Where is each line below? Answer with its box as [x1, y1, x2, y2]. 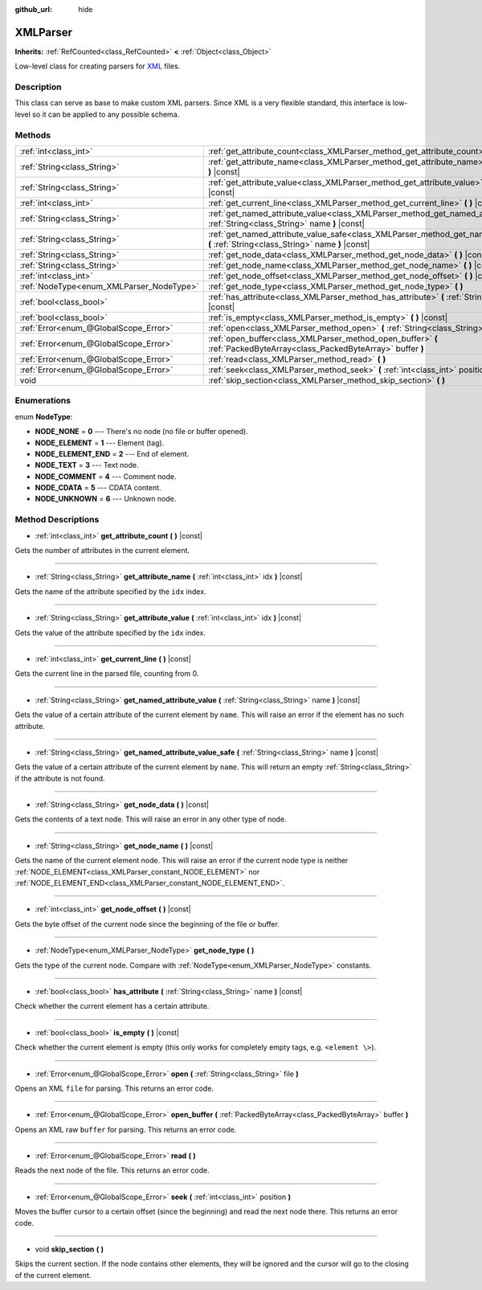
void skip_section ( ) [35, 1244, 104, 1254]
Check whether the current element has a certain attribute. [14, 1001, 210, 1011]
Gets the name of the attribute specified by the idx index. [14, 587, 206, 596]
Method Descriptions [14, 514, 100, 526]
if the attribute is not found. [14, 773, 105, 783]
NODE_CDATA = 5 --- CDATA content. [35, 483, 161, 493]
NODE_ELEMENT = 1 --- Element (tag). [35, 438, 165, 448]
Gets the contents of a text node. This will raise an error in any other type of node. [14, 814, 287, 824]
